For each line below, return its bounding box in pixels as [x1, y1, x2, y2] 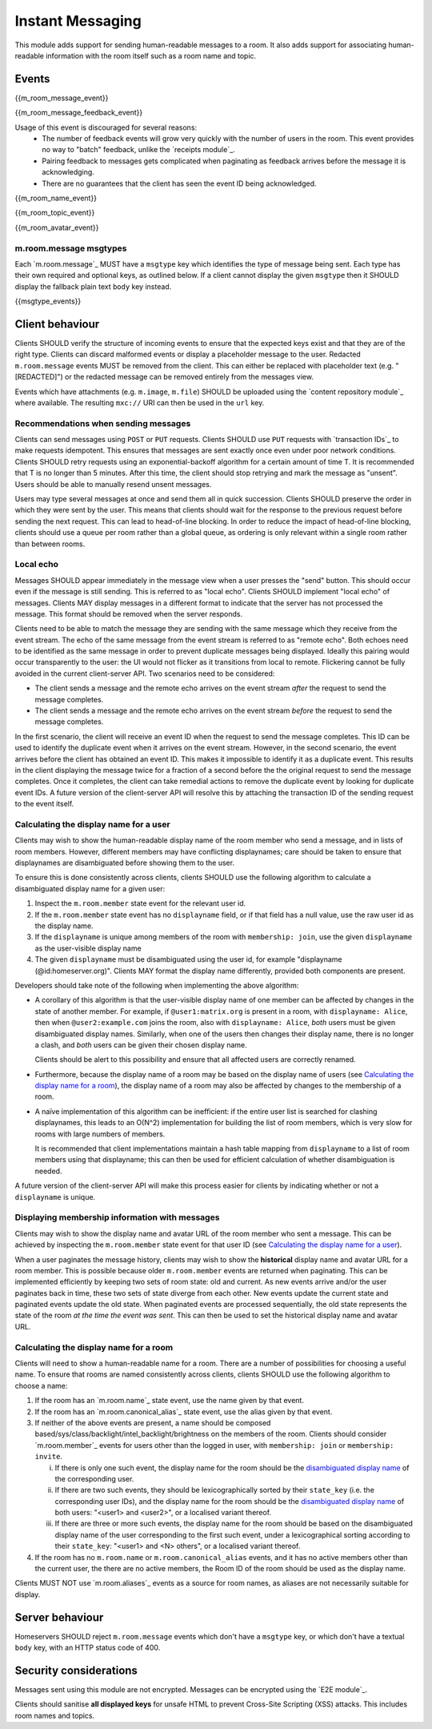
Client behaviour [14, 317, 100, 331]
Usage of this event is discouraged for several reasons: [14, 123, 198, 132]
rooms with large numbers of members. [34, 1129, 166, 1139]
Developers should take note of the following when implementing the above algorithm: [14, 980, 299, 990]
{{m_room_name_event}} [14, 193, 98, 203]
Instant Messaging [14, 12, 142, 30]
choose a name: [14, 1381, 68, 1390]
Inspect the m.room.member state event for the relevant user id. [34, 899, 246, 908]
